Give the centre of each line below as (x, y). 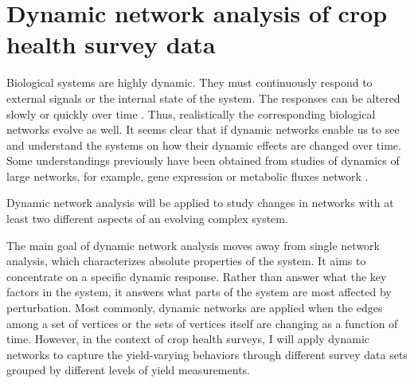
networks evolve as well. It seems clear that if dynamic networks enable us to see (203, 129)
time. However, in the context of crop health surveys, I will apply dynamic (188, 339)
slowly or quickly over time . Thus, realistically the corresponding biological (191, 113)
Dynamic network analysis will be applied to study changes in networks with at (200, 203)
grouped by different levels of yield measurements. (128, 370)
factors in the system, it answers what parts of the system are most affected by (199, 292)
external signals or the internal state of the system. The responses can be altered (203, 98)
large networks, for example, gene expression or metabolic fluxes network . (187, 176)
